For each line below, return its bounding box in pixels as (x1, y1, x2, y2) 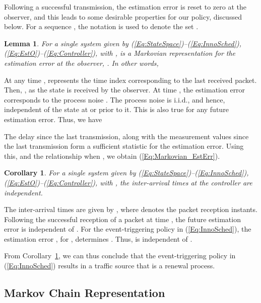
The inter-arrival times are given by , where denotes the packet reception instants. (4, 204, 257, 215)
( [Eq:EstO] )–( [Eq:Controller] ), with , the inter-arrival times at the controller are (4, 177, 252, 187)
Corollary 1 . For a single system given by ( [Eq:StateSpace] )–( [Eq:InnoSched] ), (4, 167, 249, 178)
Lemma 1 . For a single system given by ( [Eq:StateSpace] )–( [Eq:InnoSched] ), (4, 38, 241, 48)
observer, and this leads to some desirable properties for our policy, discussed (4, 11, 242, 22)
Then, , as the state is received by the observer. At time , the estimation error (4, 84, 245, 95)
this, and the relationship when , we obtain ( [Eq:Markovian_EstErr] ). (4, 150, 220, 161)
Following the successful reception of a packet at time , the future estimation (4, 214, 241, 224)
